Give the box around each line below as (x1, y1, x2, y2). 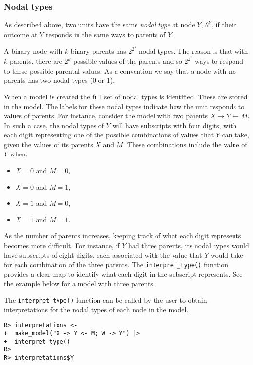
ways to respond (195, 56, 243, 66)
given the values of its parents (4, 139, 93, 149)
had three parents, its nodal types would (128, 240, 249, 250)
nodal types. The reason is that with (138, 46, 248, 56)
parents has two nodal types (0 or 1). (4, 75, 115, 85)
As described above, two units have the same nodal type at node (4, 19, 195, 30)
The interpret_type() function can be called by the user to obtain (4, 295, 207, 305)
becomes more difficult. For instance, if (4, 240, 120, 250)
